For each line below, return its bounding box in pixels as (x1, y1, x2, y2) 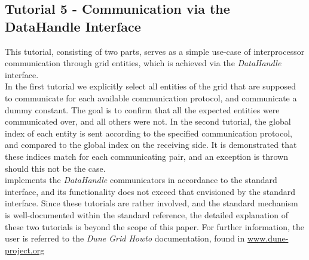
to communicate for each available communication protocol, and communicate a (5, 91, 297, 104)
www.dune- (247, 232, 289, 244)
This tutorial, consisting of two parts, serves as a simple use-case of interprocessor (5, 45, 305, 57)
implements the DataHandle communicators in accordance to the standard (5, 174, 277, 186)
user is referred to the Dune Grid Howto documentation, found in (5, 232, 245, 244)
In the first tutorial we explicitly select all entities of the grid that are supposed (5, 80, 296, 92)
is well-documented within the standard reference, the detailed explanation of (5, 208, 288, 221)
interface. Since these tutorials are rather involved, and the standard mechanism (5, 197, 298, 209)
